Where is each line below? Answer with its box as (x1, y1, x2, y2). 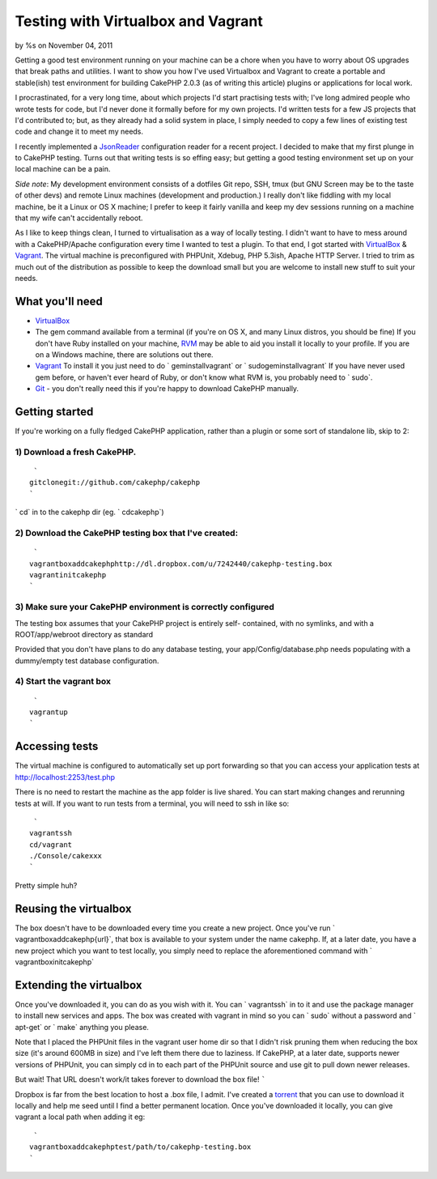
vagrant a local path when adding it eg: (15, 1112, 146, 1122)
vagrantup (29, 708, 68, 717)
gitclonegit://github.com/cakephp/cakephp (29, 478, 201, 487)
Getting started (15, 405, 94, 419)
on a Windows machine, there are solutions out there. (35, 350, 214, 360)
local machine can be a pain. (15, 164, 111, 174)
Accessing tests (15, 739, 99, 753)
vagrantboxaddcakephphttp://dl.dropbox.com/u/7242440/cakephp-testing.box (29, 559, 333, 568)
